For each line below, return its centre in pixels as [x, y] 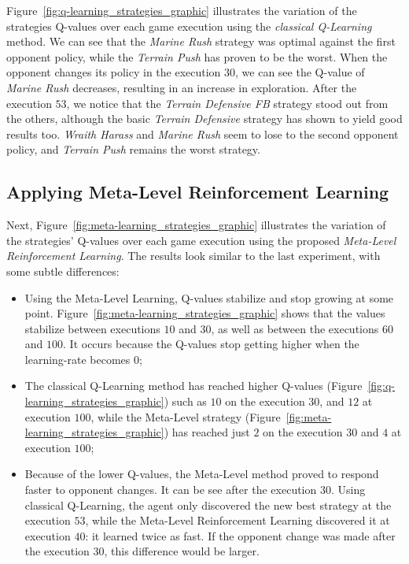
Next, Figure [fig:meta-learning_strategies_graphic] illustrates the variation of [196, 225]
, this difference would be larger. [182, 551]
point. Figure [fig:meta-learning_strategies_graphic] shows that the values [205, 313]
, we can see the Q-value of [300, 72]
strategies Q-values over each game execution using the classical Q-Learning [189, 26]
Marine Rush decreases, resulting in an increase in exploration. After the [182, 87]
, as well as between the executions [295, 328]
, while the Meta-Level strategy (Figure [186, 416]
